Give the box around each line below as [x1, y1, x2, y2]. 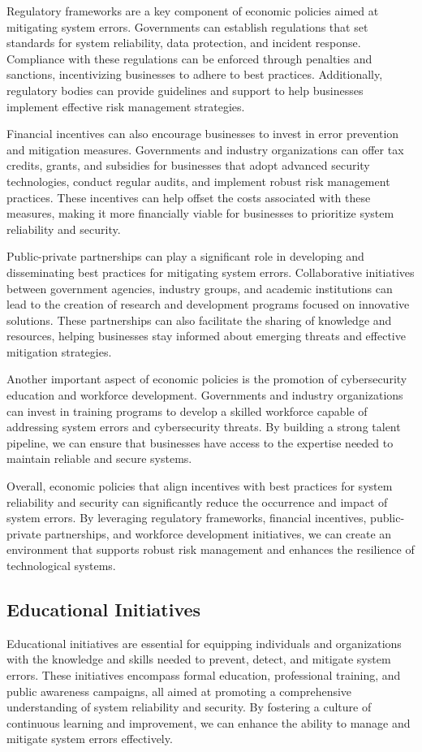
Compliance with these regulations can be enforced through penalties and [6, 50, 372, 67]
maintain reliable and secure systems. [6, 450, 192, 467]
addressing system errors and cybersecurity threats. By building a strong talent [6, 418, 401, 435]
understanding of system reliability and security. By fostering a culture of [6, 698, 372, 715]
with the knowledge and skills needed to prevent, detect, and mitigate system [6, 650, 391, 668]
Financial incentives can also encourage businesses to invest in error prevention [6, 125, 399, 142]
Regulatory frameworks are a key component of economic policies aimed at [6, 2, 379, 19]
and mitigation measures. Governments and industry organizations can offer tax [6, 140, 404, 158]
